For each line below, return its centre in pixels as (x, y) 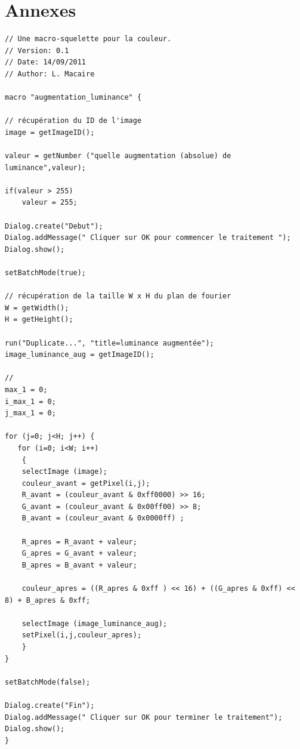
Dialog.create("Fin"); (50, 705)
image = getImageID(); (50, 132)
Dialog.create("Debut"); (54, 226)
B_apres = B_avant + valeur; (79, 565)
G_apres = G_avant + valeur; (79, 554)
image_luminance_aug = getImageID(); (80, 355)
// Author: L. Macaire (50, 74)
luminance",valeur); (46, 167)
